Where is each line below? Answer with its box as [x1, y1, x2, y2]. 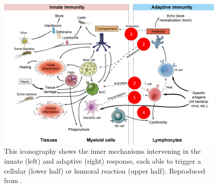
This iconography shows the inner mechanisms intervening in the [4, 146, 201, 156]
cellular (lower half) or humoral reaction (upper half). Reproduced [4, 165, 206, 176]
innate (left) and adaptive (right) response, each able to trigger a [4, 155, 201, 166]
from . [4, 175, 23, 186]
